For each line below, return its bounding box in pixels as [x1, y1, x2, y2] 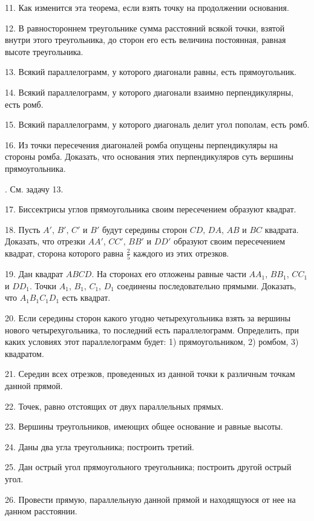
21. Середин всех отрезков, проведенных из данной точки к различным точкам [5, 367, 295, 380]
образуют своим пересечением [173, 235, 286, 247]
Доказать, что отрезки [5, 235, 85, 247]
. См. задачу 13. [5, 182, 64, 195]
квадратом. [5, 347, 44, 359]
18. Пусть [5, 223, 41, 235]
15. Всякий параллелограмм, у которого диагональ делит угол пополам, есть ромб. [5, 118, 310, 131]
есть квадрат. [62, 291, 111, 304]
